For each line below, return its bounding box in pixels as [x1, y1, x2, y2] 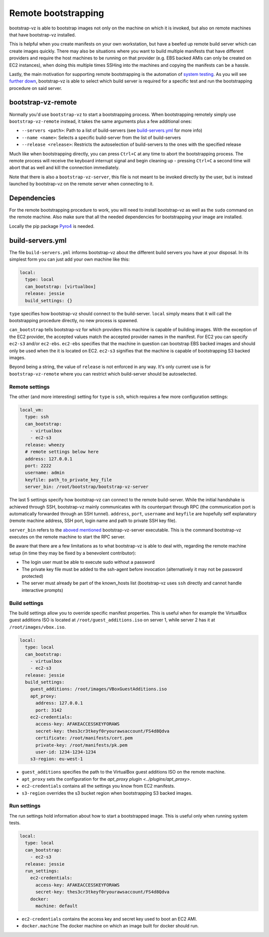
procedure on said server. [9, 85, 62, 91]
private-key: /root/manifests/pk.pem [35, 742, 128, 748]
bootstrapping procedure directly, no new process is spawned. [9, 318, 138, 323]
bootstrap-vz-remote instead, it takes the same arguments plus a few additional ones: [9, 118, 192, 124]
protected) [21, 573, 43, 579]
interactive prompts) [21, 587, 63, 593]
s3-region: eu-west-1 [30, 756, 83, 762]
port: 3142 [35, 707, 62, 713]
